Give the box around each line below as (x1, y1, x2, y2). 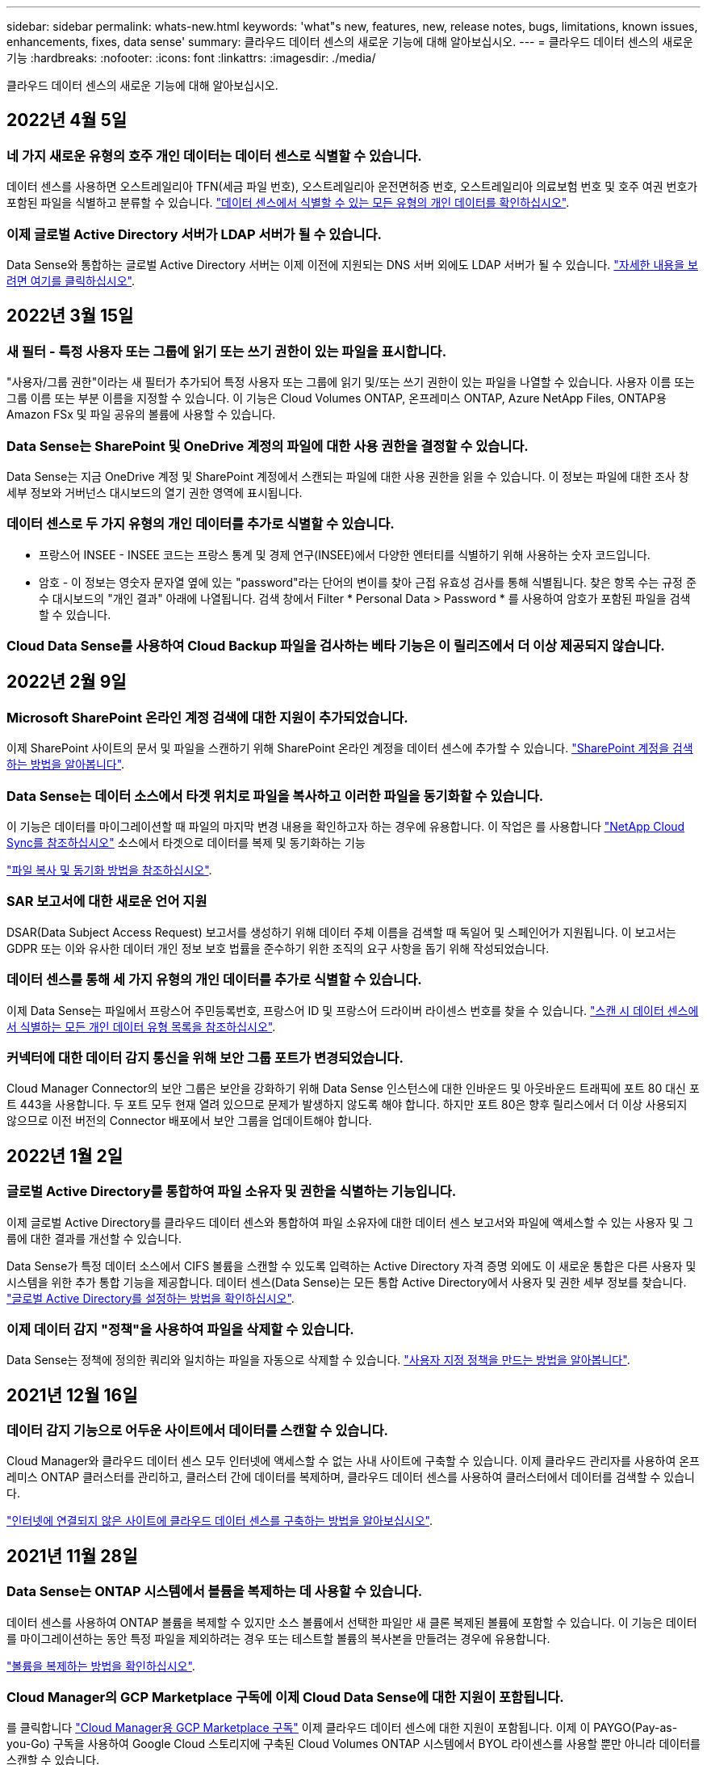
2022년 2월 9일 (6, 672, 127, 693)
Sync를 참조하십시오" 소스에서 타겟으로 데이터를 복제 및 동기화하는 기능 (6, 836, 366, 850)
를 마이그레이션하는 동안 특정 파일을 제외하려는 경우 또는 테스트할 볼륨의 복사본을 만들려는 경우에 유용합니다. (6, 1631, 550, 1645)
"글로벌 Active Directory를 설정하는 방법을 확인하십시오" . (6, 1291, 295, 1305)
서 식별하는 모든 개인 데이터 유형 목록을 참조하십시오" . (6, 1019, 276, 1034)
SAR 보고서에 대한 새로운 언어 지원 (6, 893, 207, 910)
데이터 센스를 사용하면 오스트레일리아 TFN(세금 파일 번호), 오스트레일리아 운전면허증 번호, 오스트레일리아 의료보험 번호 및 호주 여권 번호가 (6, 179, 698, 194)
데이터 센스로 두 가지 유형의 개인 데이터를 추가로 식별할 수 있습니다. (6, 516, 395, 533)
